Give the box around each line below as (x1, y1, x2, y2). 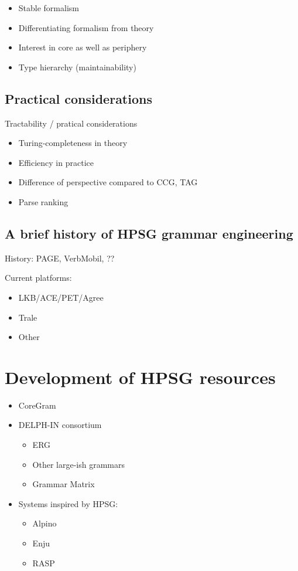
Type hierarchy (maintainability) (18, 60, 136, 73)
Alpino (32, 517, 57, 529)
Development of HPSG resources (5, 365, 276, 389)
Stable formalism (18, 2, 79, 13)
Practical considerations (5, 89, 152, 107)
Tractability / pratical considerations (5, 117, 138, 129)
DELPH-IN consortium (18, 419, 102, 431)
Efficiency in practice (18, 156, 94, 168)
